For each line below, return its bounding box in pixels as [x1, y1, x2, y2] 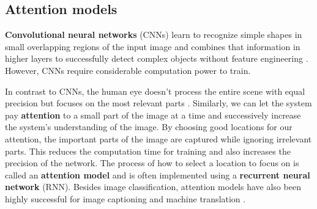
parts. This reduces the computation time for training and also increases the [5, 144, 291, 157]
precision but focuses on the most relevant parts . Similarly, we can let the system [5, 97, 312, 109]
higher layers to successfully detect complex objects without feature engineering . [5, 52, 308, 65]
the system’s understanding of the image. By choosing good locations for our [5, 120, 293, 133]
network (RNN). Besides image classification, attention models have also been [5, 180, 301, 193]
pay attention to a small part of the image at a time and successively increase [5, 108, 301, 121]
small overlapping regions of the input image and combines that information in [5, 40, 300, 53]
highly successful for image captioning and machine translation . [5, 192, 246, 205]
